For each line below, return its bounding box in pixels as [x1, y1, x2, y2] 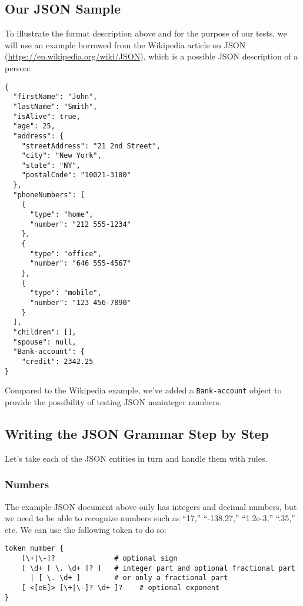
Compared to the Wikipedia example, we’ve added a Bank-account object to [5, 384, 282, 396]
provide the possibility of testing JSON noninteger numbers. [5, 395, 222, 408]
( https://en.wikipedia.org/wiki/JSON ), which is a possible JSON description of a [5, 50, 298, 62]
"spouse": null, [13, 337, 76, 346]
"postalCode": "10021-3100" [21, 171, 131, 180]
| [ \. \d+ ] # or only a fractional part [29, 574, 228, 582]
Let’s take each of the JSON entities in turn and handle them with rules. [5, 452, 268, 464]
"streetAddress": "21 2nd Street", [21, 141, 161, 150]
